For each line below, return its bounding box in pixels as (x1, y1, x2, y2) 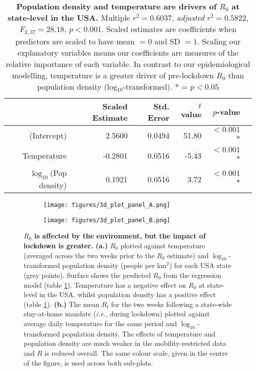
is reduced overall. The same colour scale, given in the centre (44, 347, 228, 358)
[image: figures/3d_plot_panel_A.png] (43, 202, 170, 209)
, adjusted (172, 12, 205, 23)
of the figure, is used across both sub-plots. (24, 357, 153, 368)
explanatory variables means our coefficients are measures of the (17, 46, 239, 58)
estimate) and (167, 250, 209, 260)
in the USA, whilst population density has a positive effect (39, 289, 216, 300)
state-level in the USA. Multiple (7, 12, 130, 23)
